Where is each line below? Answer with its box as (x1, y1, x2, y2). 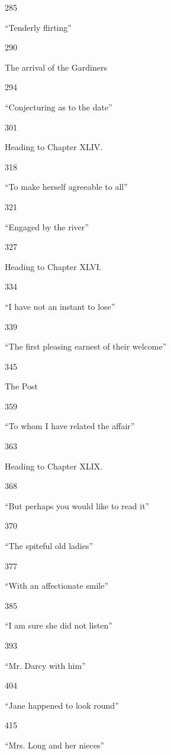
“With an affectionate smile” (5, 579, 109, 592)
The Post (5, 380, 38, 392)
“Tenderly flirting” (5, 21, 72, 33)
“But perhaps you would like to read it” (5, 499, 150, 512)
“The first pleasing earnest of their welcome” (5, 340, 167, 353)
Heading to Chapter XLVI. (5, 260, 102, 272)
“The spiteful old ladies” (5, 540, 93, 552)
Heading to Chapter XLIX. (5, 459, 103, 472)
